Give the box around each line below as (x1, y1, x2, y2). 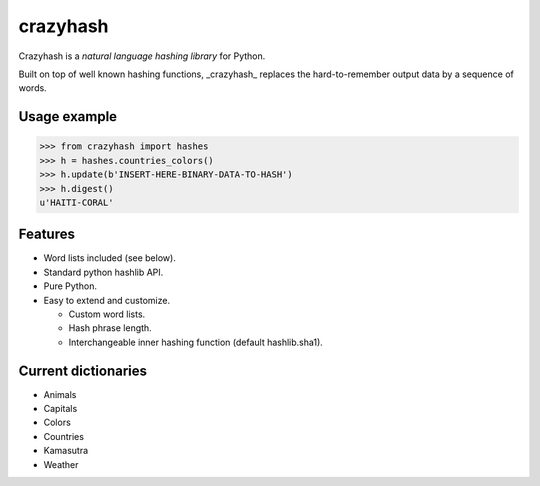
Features (18, 226, 75, 243)
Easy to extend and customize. (43, 294, 170, 306)
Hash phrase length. (68, 322, 152, 334)
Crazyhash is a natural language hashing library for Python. (18, 50, 266, 62)
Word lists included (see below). (43, 252, 177, 264)
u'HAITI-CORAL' (39, 196, 114, 208)
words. (18, 82, 47, 94)
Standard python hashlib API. (43, 266, 164, 278)
